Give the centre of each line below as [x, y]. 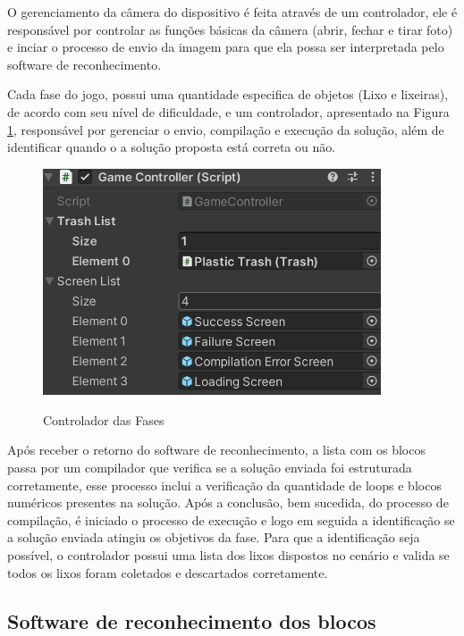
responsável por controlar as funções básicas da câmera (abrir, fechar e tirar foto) [230, 29]
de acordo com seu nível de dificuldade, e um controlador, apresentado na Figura [228, 111]
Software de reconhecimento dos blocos [192, 620]
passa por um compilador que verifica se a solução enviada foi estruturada [210, 467]
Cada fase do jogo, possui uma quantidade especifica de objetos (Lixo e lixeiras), [228, 94]
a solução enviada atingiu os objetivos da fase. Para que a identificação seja [214, 537]
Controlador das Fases [104, 419]
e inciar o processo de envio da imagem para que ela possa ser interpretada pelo [226, 47]
